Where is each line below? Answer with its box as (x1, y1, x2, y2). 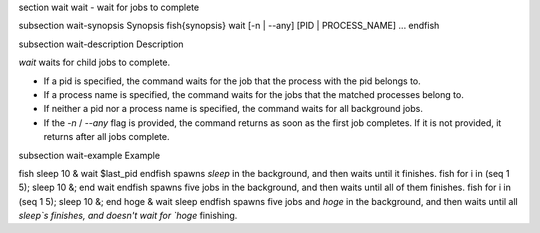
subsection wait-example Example (18, 149, 160, 161)
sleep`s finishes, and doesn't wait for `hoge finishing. (18, 210, 238, 222)
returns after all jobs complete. (43, 131, 170, 143)
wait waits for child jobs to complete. (18, 56, 171, 69)
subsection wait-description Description (18, 38, 184, 50)
